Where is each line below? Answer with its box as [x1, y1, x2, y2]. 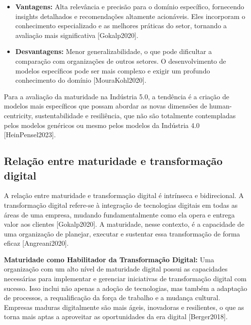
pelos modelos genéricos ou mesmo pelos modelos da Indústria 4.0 [4, 120, 200, 130]
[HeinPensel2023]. [4, 129, 56, 140]
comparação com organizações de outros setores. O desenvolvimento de [15, 55, 226, 66]
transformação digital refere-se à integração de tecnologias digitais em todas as [4, 199, 238, 210]
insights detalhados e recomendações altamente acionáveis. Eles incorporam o [15, 11, 246, 21]
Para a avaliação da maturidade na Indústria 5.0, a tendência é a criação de [4, 91, 229, 101]
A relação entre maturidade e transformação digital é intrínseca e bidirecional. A [4, 190, 244, 200]
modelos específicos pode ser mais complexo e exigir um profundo [15, 65, 210, 75]
